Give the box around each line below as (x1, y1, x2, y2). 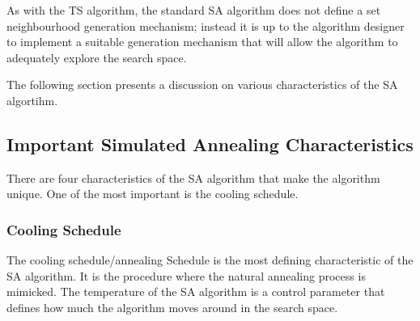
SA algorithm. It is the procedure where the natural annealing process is (6, 267, 366, 284)
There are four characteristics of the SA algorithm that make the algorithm (6, 169, 380, 186)
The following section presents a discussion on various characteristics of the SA (6, 76, 398, 93)
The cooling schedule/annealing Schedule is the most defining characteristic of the (6, 251, 414, 268)
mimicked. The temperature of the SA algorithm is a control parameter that (6, 283, 385, 300)
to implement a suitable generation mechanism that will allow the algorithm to (6, 33, 398, 50)
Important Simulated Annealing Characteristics (6, 131, 414, 156)
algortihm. (6, 91, 58, 108)
